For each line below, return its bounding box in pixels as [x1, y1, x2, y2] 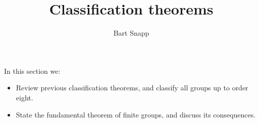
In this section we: [4, 65, 61, 76]
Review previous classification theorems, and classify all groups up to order [16, 82, 248, 93]
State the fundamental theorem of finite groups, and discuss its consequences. [16, 109, 256, 119]
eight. [16, 92, 33, 102]
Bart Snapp [113, 28, 149, 38]
